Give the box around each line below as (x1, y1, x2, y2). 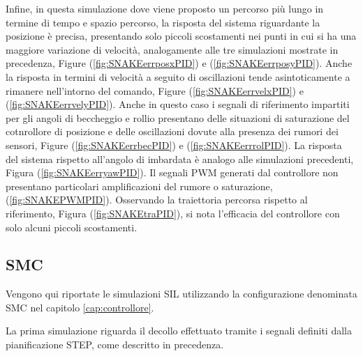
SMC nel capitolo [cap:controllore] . (6, 300, 154, 314)
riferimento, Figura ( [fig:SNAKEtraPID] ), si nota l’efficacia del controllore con (6, 206, 340, 220)
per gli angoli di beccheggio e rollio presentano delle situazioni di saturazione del (6, 110, 350, 125)
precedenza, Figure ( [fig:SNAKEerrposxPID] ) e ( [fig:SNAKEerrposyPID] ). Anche (6, 56, 353, 70)
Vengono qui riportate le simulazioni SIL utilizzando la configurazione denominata (6, 286, 357, 301)
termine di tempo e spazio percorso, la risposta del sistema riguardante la (6, 15, 320, 29)
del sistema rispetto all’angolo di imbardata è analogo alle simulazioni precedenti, (6, 151, 354, 166)
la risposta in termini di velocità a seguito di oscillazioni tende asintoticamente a (6, 69, 350, 84)
